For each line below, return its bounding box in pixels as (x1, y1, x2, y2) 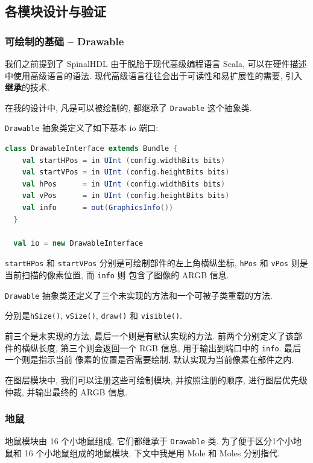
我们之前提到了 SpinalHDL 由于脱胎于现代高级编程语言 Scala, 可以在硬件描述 (5, 57, 307, 69)
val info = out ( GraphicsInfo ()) (22, 203, 174, 212)
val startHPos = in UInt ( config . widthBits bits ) (22, 156, 226, 165)
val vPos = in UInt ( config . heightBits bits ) (22, 191, 230, 200)
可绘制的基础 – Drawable (5, 33, 124, 48)
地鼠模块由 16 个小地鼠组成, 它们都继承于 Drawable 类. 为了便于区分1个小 (5, 435, 294, 447)
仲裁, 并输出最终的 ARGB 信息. (5, 385, 128, 398)
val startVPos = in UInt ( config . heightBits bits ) (22, 168, 230, 177)
